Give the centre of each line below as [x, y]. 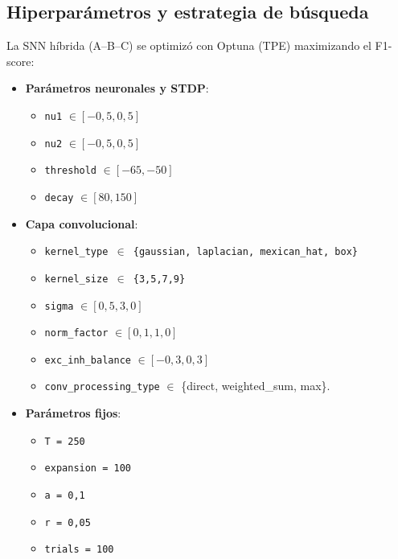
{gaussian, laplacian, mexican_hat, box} [245, 252]
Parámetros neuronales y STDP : [117, 88]
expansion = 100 [88, 469]
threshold [71, 171]
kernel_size [76, 279]
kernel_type [76, 252]
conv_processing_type [102, 387]
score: [21, 61]
